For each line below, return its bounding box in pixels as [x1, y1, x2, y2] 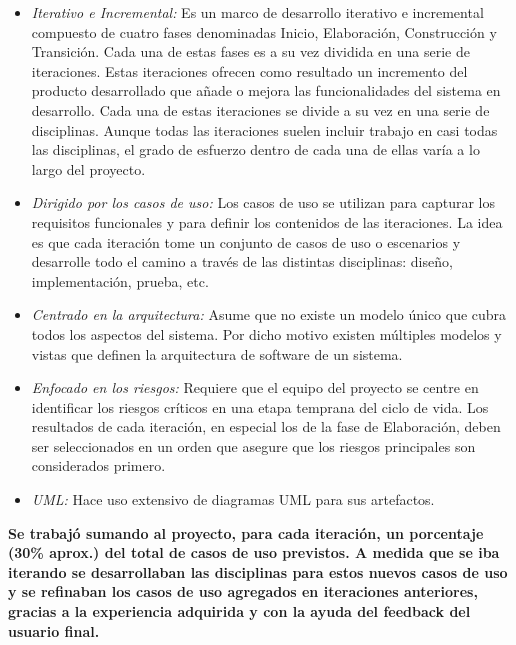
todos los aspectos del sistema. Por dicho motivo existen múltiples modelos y [31, 323, 502, 344]
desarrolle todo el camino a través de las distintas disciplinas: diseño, [31, 251, 453, 272]
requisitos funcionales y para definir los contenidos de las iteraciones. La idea [31, 211, 503, 232]
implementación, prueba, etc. [31, 270, 209, 291]
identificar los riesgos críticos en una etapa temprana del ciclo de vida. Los [31, 396, 489, 417]
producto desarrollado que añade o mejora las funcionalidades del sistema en [31, 80, 501, 101]
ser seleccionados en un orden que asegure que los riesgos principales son [31, 435, 476, 456]
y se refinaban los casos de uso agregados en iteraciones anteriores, [8, 581, 478, 602]
